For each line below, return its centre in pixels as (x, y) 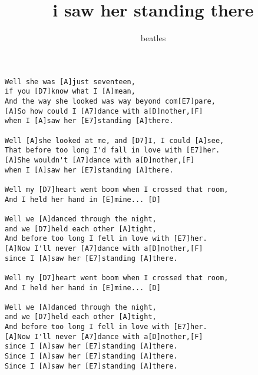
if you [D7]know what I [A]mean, (70, 92)
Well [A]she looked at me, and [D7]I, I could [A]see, (115, 140)
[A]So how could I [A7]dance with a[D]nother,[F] (104, 111)
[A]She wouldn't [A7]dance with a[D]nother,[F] (100, 160)
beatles (153, 38)
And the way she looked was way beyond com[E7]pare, (110, 102)
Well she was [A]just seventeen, (70, 82)
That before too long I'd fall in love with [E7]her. (113, 150)
